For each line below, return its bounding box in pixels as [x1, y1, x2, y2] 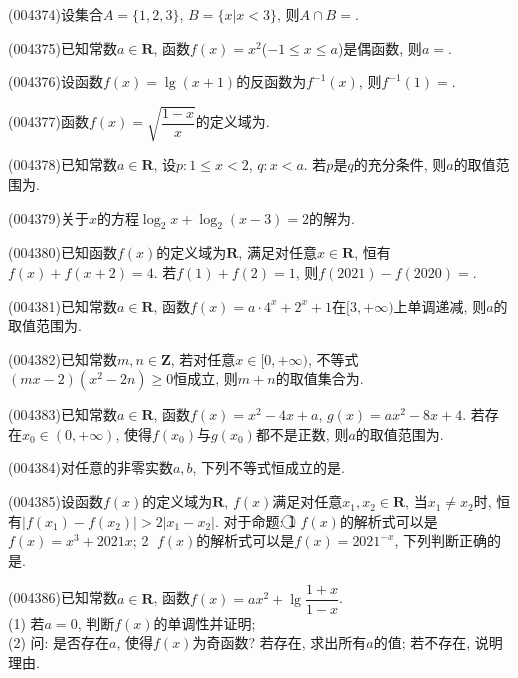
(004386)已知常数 [8, 587, 117, 608]
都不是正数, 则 [255, 423, 349, 444]
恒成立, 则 [173, 368, 238, 389]
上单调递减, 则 [393, 295, 487, 316]
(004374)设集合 [8, 4, 103, 24]
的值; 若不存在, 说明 [373, 632, 503, 653]
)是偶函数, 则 [337, 37, 422, 58]
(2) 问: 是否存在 [8, 632, 110, 653]
